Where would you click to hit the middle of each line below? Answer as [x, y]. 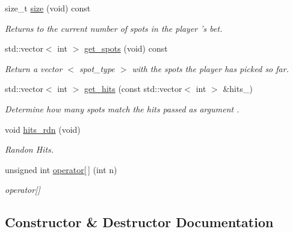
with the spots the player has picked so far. [210, 68]
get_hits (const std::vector [133, 89]
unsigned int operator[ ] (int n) [61, 169]
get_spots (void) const [126, 48]
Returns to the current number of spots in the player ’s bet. [114, 28]
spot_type [97, 68]
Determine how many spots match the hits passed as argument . [122, 108]
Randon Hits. [29, 149]
